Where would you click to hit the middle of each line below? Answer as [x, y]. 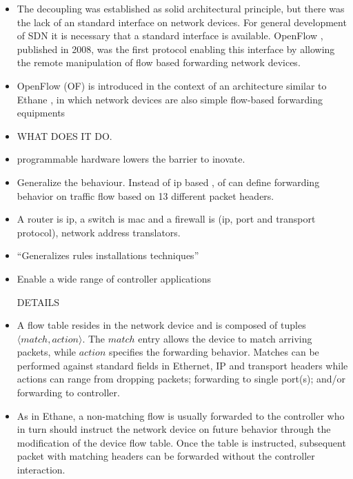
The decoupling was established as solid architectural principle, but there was [181, 8]
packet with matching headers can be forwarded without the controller [166, 456]
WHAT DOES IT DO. [64, 135]
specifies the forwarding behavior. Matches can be [214, 352]
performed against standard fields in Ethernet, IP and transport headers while [182, 365]
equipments [41, 113]
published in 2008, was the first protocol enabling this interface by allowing [176, 49]
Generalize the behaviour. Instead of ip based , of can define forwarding [168, 182]
